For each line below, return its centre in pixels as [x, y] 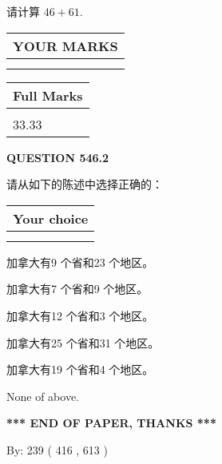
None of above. [43, 396]
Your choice [51, 218]
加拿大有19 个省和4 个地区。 [80, 369]
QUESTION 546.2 [58, 157]
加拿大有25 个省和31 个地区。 [83, 342]
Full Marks [48, 95]
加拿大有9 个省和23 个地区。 [80, 262]
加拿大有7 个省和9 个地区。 [77, 289]
